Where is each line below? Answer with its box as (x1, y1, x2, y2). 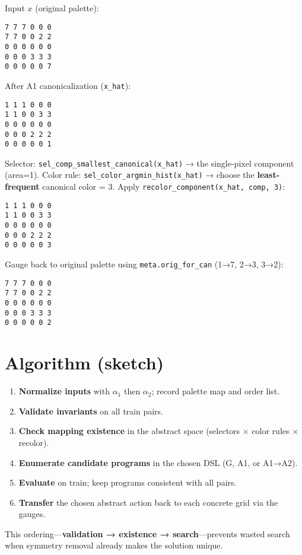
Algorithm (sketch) (5, 350, 164, 375)
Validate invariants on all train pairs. (18, 404, 163, 417)
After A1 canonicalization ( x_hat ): (5, 79, 131, 91)
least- (257, 168, 280, 181)
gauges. (18, 508, 46, 520)
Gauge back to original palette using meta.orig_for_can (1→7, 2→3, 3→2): (5, 258, 284, 270)
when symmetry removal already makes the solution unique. (5, 539, 223, 551)
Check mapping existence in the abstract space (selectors (18, 425, 240, 437)
